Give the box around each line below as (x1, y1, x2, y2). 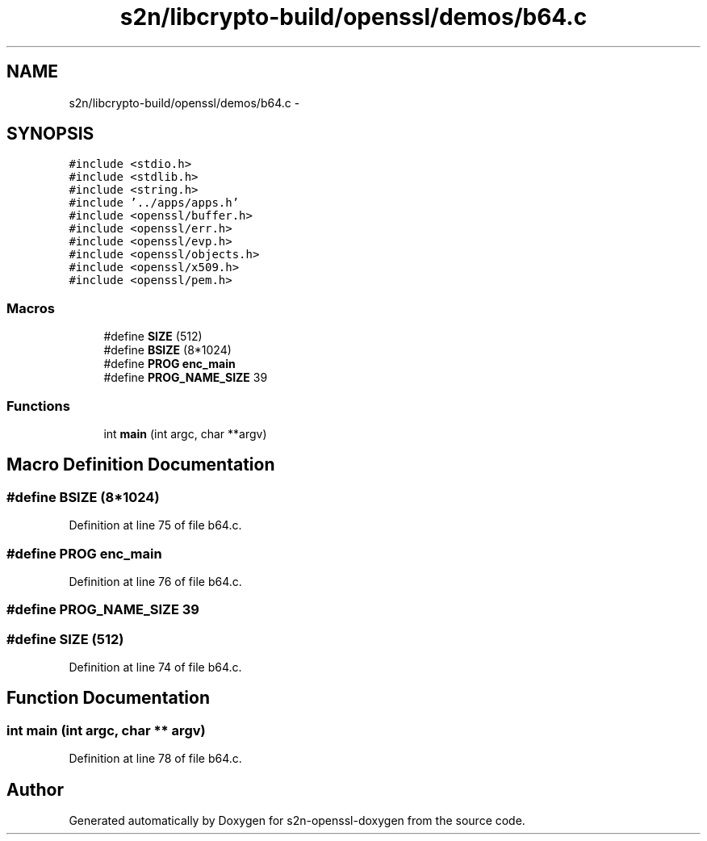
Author (6, 779, 64, 800)
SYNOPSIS (6, 123, 94, 144)
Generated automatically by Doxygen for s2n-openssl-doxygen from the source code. (69, 814, 525, 828)
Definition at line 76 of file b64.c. (69, 574, 242, 588)
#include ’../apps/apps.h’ (69, 196, 240, 210)
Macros (6, 299, 55, 316)
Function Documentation (6, 688, 210, 709)
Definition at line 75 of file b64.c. (69, 518, 242, 533)
